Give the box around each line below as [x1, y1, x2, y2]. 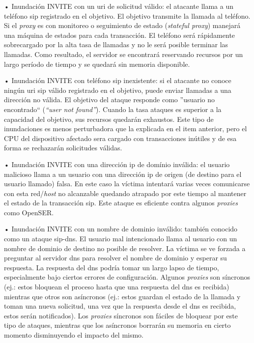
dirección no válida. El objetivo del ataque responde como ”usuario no [4, 94, 215, 105]
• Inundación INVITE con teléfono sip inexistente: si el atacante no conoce [4, 75, 231, 86]
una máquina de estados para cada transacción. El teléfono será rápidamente [4, 29, 235, 40]
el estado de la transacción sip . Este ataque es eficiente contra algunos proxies [4, 198, 238, 208]
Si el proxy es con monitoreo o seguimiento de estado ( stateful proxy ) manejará [4, 20, 241, 30]
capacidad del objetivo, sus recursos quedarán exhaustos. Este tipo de [4, 114, 214, 124]
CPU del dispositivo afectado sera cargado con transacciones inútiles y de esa [4, 133, 237, 143]
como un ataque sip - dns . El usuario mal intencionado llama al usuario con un [4, 233, 237, 244]
